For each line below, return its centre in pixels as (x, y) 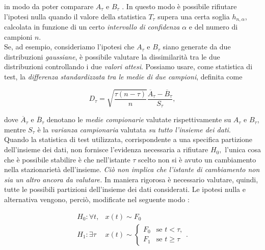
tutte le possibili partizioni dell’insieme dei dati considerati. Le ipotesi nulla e (125, 189)
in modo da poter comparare (49, 6)
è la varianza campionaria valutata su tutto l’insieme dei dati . (134, 129)
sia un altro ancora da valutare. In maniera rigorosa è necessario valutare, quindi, (131, 179)
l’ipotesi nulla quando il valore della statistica (75, 16)
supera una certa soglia (194, 16)
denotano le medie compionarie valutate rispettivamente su (139, 119)
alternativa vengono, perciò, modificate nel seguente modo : (97, 199)
